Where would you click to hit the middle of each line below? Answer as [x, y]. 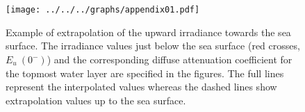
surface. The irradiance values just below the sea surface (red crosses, [153, 46]
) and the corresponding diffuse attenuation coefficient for [170, 59]
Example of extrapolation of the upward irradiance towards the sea [148, 32]
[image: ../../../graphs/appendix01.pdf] [103, 10]
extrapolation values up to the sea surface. [96, 100]
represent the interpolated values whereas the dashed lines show [141, 87]
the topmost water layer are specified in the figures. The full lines [145, 73]
